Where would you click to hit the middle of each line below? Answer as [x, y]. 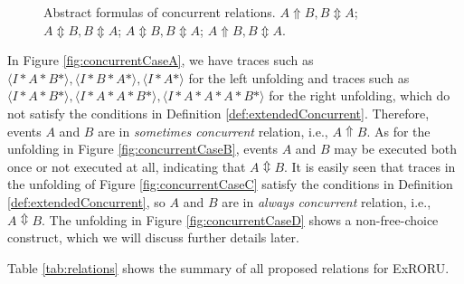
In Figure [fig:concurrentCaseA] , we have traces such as [161, 60]
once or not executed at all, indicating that [127, 166]
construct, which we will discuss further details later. [153, 237]
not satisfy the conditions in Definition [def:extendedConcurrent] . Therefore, [218, 113]
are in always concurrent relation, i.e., [327, 201]
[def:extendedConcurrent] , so [86, 201]
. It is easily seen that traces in [370, 166]
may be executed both [396, 149]
